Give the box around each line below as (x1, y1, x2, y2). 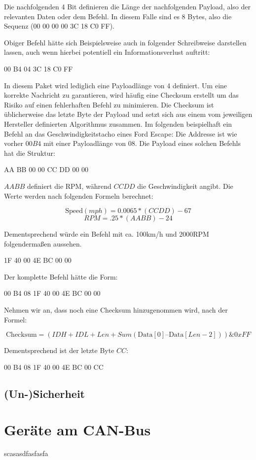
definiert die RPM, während (27, 180, 111, 191)
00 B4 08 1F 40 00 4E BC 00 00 (4, 288, 101, 298)
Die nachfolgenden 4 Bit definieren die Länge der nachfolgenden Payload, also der (4, 1, 251, 11)
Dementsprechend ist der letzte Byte (4, 345, 114, 355)
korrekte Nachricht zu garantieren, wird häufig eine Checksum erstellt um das (4, 90, 239, 100)
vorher (4, 138, 23, 148)
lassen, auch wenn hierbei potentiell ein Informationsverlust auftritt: (4, 47, 210, 57)
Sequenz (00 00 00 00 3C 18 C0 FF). (4, 21, 114, 31)
